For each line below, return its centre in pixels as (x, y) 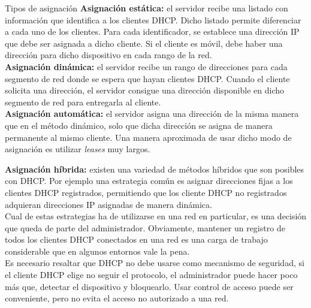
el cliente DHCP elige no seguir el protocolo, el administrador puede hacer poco (151, 275)
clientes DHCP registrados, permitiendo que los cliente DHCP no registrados (146, 192)
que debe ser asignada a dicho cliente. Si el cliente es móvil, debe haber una (144, 43)
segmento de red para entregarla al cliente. (83, 102)
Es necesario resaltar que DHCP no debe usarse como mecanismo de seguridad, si (155, 263)
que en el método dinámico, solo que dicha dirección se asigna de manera (139, 125)
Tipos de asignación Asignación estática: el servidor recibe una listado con (147, 8)
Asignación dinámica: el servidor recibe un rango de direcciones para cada (146, 66)
